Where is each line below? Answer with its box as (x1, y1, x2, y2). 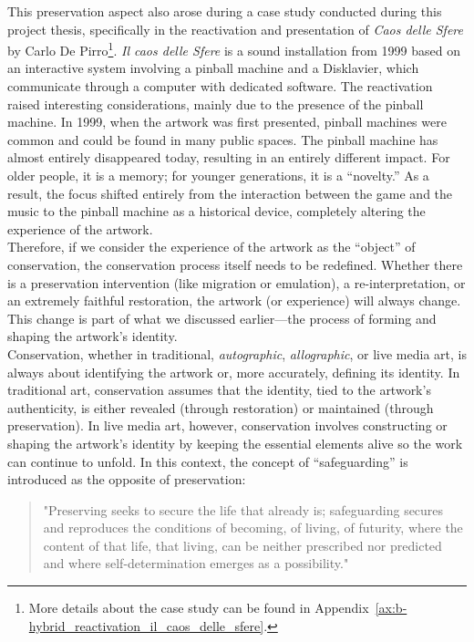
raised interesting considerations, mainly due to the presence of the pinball (7, 94, 424, 113)
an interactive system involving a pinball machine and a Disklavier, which (7, 58, 419, 78)
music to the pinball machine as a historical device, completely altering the (7, 202, 426, 221)
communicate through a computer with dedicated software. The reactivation (7, 77, 433, 96)
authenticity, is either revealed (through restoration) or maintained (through (7, 398, 434, 417)
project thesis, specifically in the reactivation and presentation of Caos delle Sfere (7, 19, 463, 38)
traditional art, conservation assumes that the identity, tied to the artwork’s (7, 380, 431, 399)
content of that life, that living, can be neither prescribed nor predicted (43, 535, 442, 554)
